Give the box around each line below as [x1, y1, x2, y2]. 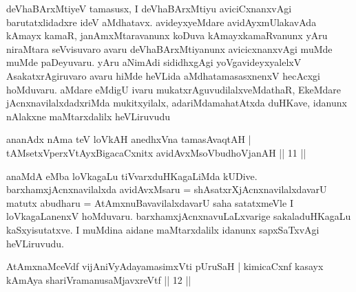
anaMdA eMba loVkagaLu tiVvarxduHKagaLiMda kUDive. [6, 168, 258, 183]
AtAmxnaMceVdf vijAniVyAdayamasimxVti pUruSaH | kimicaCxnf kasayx [6, 259, 324, 273]
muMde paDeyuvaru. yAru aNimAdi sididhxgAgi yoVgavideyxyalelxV [6, 55, 302, 69]
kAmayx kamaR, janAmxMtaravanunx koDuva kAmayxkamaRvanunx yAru [6, 28, 328, 43]
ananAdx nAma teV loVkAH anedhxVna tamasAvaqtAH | [6, 132, 251, 146]
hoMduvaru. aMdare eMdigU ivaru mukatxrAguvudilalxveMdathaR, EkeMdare [6, 82, 342, 96]
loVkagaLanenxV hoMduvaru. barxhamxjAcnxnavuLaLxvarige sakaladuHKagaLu [6, 209, 351, 223]
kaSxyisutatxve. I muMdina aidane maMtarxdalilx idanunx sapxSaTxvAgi [6, 222, 320, 236]
